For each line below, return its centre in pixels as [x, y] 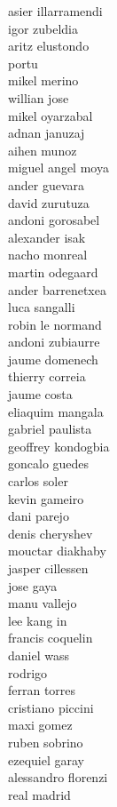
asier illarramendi [55, 11]
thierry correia [47, 376]
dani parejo [39, 516]
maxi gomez [40, 725]
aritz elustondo [49, 46]
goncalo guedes [49, 463]
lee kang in [38, 620]
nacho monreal [48, 255]
